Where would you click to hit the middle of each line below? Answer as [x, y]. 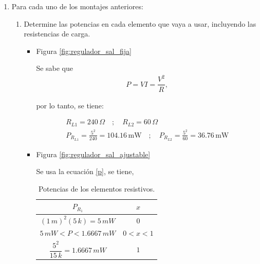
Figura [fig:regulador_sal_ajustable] [93, 154]
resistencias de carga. [57, 34]
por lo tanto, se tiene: [70, 105]
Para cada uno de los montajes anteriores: [77, 6]
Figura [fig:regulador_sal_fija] [84, 51]
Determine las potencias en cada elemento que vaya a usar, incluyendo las [140, 23]
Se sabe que [55, 68]
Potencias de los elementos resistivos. [97, 188]
